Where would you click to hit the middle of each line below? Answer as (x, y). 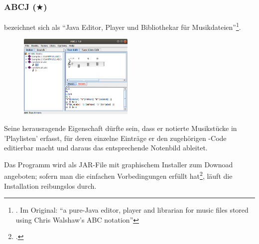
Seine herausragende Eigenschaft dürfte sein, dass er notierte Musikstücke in (121, 128)
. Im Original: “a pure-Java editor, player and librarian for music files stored (132, 210)
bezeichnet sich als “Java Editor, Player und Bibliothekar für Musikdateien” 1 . (123, 26)
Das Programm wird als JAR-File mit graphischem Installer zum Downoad (119, 164)
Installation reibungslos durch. (50, 185)
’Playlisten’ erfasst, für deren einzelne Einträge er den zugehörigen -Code (115, 138)
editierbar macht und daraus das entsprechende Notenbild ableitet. (106, 148)
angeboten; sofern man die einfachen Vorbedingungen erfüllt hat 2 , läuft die (118, 175)
